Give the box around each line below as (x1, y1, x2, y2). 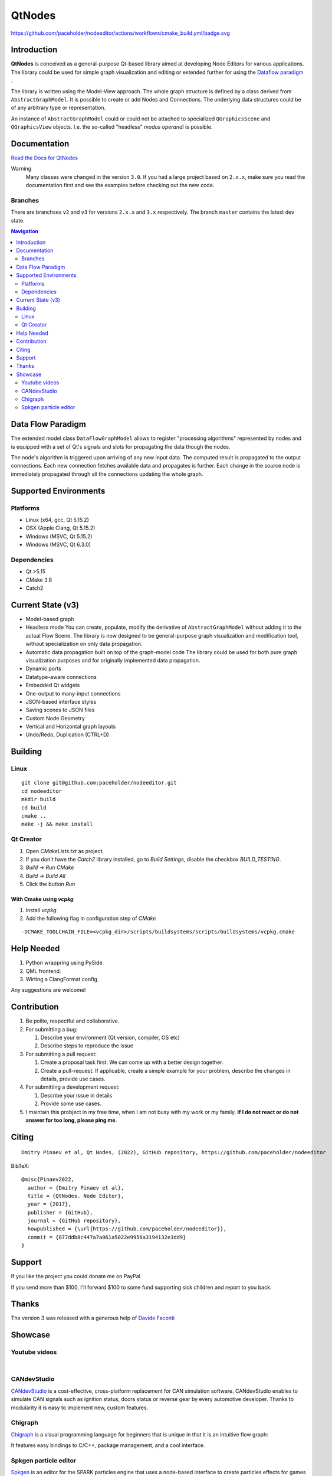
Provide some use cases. (40, 1100, 101, 1107)
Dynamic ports (25, 665, 61, 672)
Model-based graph (25, 616, 74, 623)
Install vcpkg (25, 906, 57, 913)
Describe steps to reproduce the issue (40, 1042, 134, 1049)
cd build (21, 804, 47, 811)
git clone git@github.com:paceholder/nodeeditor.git (21, 779, 177, 786)
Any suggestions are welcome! (11, 987, 86, 994)
